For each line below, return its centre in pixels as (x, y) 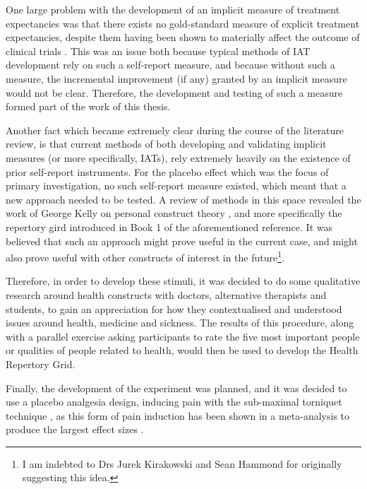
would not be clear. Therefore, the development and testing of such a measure (174, 92)
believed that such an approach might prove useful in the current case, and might (182, 241)
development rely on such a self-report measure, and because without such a (170, 65)
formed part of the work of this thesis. (88, 106)
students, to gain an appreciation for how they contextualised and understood (174, 308)
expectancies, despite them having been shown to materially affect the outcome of (183, 37)
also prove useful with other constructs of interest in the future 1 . (145, 256)
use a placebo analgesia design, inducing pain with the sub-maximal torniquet (174, 402)
